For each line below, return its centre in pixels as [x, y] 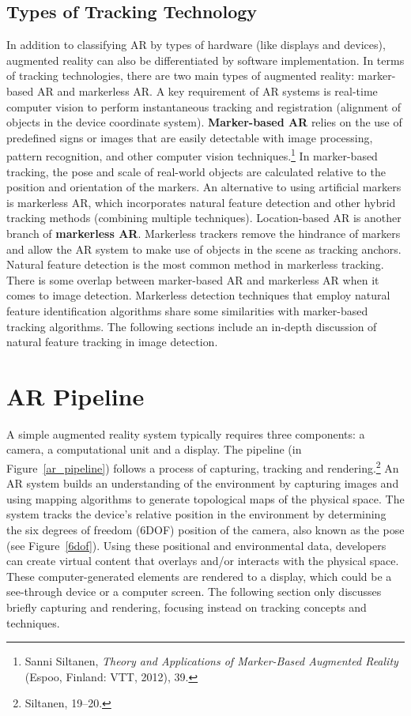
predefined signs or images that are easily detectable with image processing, [190, 137]
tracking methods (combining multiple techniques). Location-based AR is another [204, 218]
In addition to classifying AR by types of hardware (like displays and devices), [196, 45]
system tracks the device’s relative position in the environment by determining [196, 514]
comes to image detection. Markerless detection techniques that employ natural [198, 295]
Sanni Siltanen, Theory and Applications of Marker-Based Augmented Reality [211, 661]
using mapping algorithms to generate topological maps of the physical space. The [205, 498]
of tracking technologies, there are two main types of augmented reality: [181, 75]
